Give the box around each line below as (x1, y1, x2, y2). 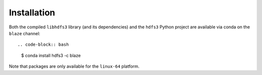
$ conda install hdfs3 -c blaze (21, 52, 81, 58)
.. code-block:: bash (17, 42, 69, 48)
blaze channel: (9, 30, 41, 36)
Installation (9, 7, 55, 18)
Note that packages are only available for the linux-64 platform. (9, 63, 140, 69)
